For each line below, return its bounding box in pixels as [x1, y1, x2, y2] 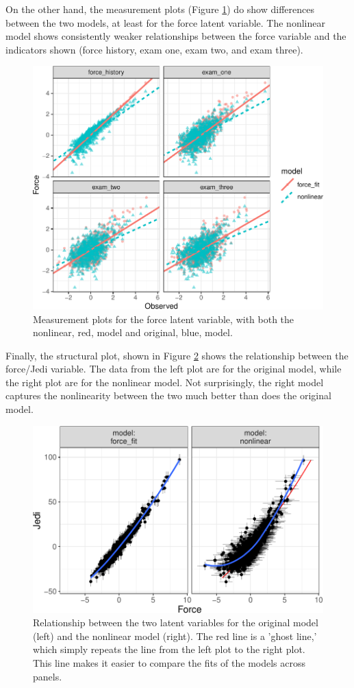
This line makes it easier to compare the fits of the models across [33, 656, 306, 670]
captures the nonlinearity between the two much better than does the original [5, 388, 331, 403]
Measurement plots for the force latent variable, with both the [33, 311, 294, 326]
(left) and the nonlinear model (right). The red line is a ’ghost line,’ [33, 628, 317, 643]
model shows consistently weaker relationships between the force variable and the [5, 29, 346, 43]
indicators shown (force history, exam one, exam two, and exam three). [5, 42, 303, 56]
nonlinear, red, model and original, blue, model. [33, 325, 233, 340]
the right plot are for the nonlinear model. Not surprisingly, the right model [5, 375, 324, 389]
